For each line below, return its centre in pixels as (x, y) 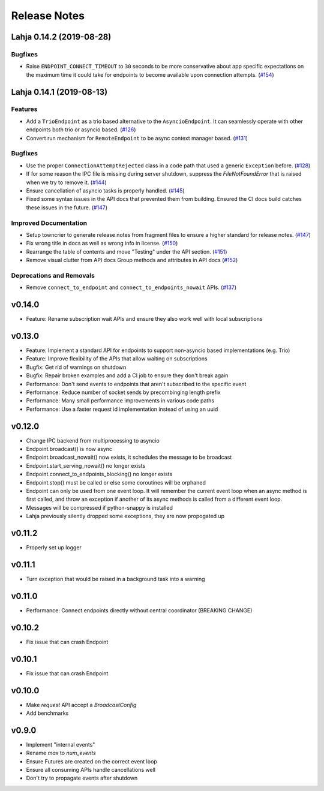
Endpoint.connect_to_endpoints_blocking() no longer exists (99, 474)
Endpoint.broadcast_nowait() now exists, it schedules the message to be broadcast (129, 457)
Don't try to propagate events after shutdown (82, 778)
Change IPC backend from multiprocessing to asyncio (93, 440)
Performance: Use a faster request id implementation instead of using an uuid (122, 409)
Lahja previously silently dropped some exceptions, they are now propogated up (125, 516)
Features (24, 109)
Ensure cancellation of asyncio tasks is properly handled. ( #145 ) (106, 190)
